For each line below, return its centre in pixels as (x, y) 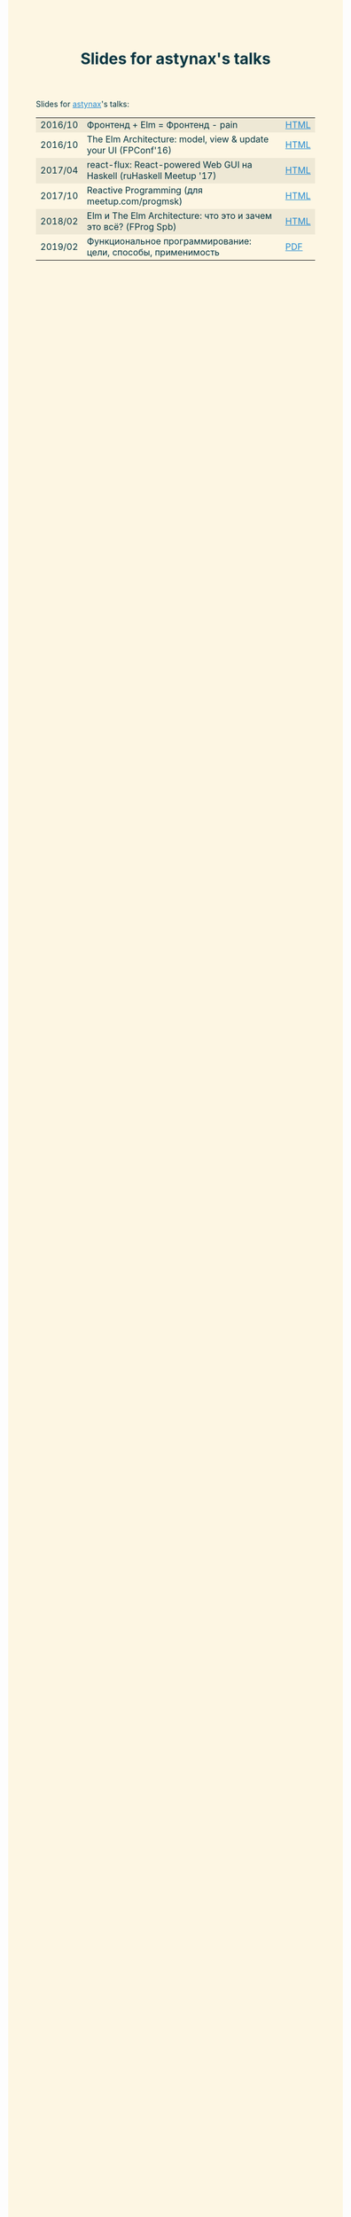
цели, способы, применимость (153, 253)
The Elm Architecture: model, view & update (178, 139)
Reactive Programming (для (145, 191)
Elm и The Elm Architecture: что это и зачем (180, 215)
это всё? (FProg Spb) (132, 227)
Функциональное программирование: (170, 241)
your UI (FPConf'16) (129, 151)
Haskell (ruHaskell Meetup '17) (152, 176)
